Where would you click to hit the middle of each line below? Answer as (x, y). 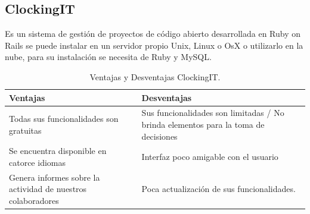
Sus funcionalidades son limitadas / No (213, 113)
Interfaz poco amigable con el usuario (210, 157)
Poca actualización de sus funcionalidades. (218, 189)
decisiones (159, 136)
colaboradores (34, 201)
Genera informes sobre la (55, 177)
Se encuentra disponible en (58, 151)
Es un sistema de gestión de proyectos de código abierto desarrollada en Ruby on (153, 34)
